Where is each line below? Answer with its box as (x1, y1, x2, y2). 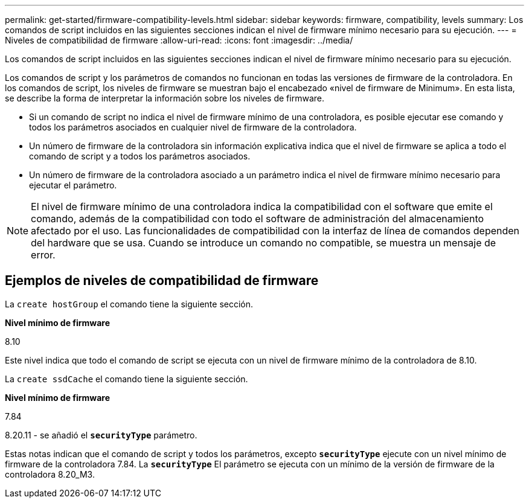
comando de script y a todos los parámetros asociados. (29, 151, 251, 161)
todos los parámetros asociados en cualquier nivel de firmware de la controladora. (29, 122, 357, 132)
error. (31, 249, 56, 261)
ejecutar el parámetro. (29, 180, 117, 190)
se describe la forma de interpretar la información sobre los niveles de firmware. (5, 93, 324, 103)
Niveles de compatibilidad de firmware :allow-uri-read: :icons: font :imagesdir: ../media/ (5, 35, 353, 45)
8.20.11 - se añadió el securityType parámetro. (5, 429, 197, 440)
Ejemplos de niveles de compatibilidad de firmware (5, 273, 319, 289)
